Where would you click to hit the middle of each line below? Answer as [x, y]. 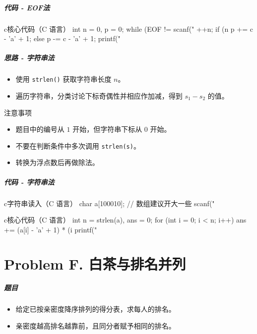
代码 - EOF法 [27, 7]
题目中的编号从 [40, 129]
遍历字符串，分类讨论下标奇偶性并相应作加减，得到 [99, 95]
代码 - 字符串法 [29, 182]
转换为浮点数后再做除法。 [57, 162]
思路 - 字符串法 [29, 58]
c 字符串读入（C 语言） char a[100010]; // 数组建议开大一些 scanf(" [109, 203]
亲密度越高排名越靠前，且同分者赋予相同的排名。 [96, 325]
